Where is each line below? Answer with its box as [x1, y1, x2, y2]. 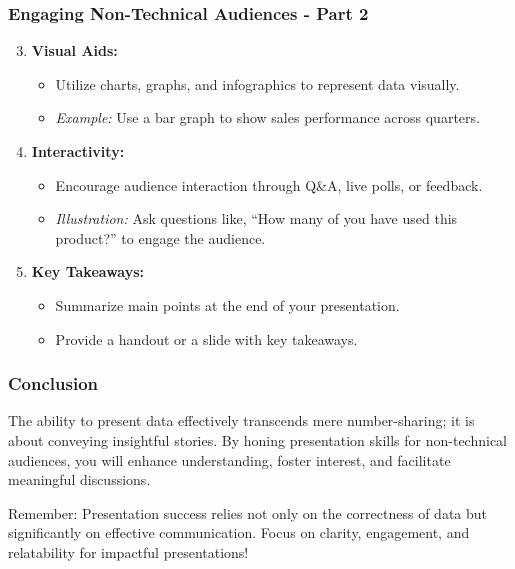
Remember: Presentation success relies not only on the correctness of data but [8, 502, 488, 523]
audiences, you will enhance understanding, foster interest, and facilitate [8, 449, 451, 470]
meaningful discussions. [8, 469, 151, 490]
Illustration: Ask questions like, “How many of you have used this [55, 208, 458, 229]
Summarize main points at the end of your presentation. [55, 294, 400, 315]
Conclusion [8, 371, 98, 396]
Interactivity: [31, 141, 125, 161]
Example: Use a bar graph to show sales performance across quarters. [55, 107, 480, 128]
